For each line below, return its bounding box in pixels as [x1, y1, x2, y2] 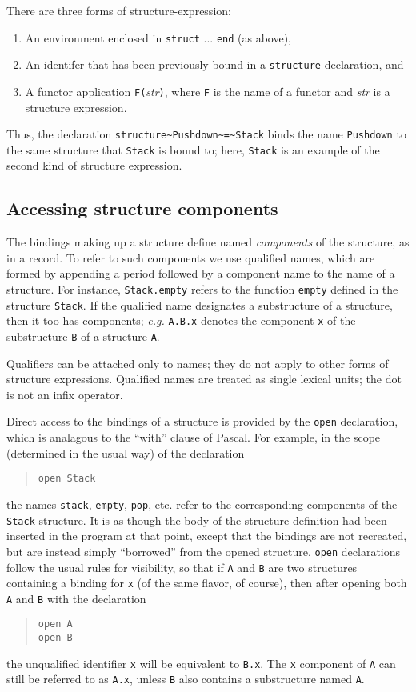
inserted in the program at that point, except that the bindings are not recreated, [6, 527, 407, 544]
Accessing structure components [6, 196, 278, 221]
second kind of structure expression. [6, 157, 182, 174]
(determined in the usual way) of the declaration [6, 444, 245, 461]
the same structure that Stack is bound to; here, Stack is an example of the [6, 141, 380, 158]
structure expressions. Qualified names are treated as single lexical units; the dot [6, 370, 402, 387]
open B [38, 632, 73, 644]
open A [38, 618, 73, 630]
